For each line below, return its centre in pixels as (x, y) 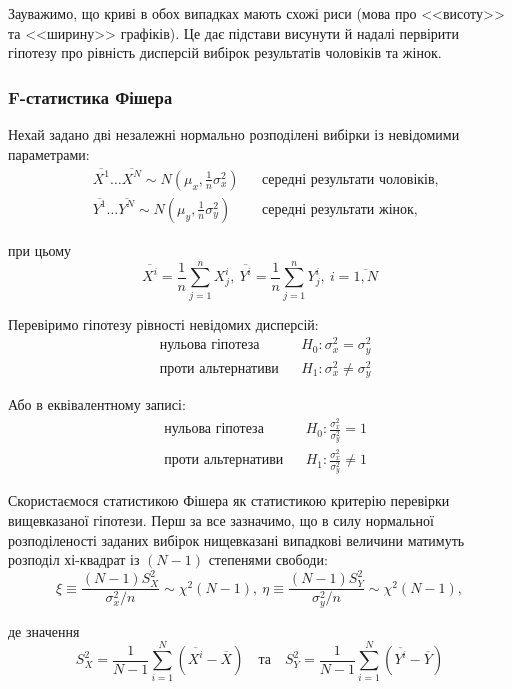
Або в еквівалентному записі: (97, 404)
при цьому (40, 249)
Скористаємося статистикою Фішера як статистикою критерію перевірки (229, 500)
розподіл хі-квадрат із (74, 559)
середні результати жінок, (339, 209)
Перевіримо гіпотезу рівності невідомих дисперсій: (163, 323)
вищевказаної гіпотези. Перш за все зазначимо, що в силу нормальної (221, 519)
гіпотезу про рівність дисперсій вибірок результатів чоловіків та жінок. (225, 52)
